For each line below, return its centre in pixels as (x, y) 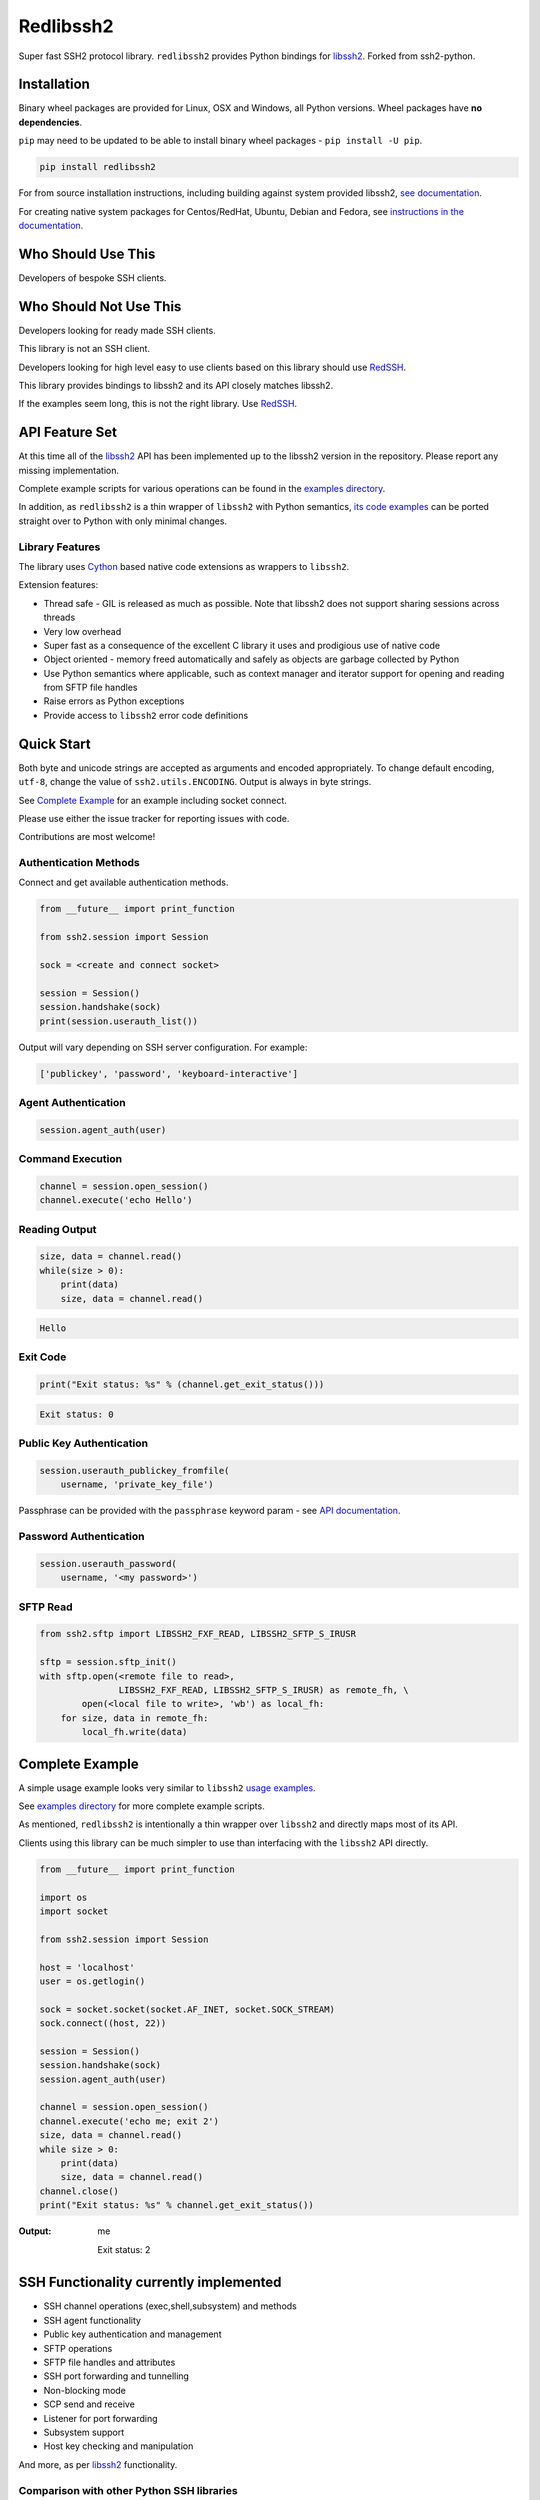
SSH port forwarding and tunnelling (116, 2376)
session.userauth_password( (108, 1563)
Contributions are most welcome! (87, 837)
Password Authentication (81, 1537)
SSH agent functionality (92, 2320)
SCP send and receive (89, 2404)
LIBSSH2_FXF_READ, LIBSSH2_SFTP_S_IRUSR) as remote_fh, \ (263, 1690)
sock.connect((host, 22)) (103, 2023)
